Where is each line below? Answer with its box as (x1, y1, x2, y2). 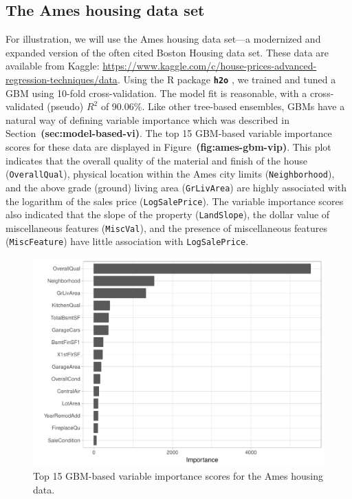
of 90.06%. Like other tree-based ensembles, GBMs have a (100, 99, 345, 114)
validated (5, 99, 44, 114)
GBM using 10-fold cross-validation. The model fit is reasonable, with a (5, 85, 307, 100)
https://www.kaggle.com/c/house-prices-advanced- (102, 59, 317, 73)
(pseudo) (47, 99, 84, 114)
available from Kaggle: (5, 59, 100, 73)
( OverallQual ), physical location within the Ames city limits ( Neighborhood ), (5, 167, 335, 181)
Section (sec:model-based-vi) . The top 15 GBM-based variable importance (5, 126, 332, 140)
